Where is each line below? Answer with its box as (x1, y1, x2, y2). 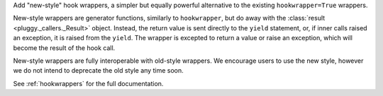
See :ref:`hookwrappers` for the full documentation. (13, 79, 164, 88)
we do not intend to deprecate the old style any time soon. (13, 66, 184, 75)
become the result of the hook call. (13, 43, 116, 52)
